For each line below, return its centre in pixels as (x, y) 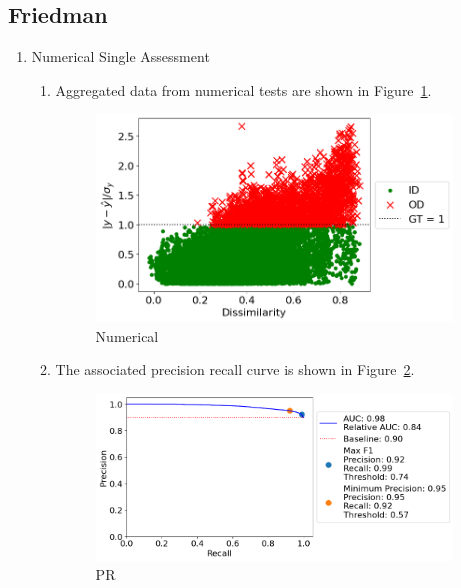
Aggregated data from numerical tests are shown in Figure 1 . (243, 89)
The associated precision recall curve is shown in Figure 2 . (235, 369)
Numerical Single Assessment (120, 56)
